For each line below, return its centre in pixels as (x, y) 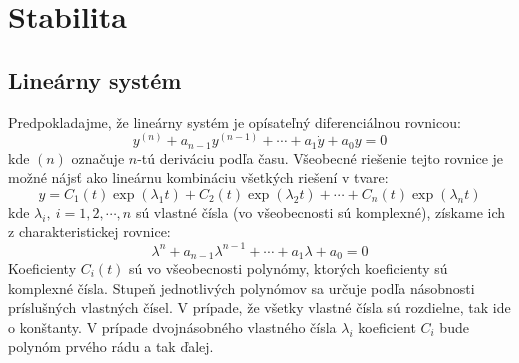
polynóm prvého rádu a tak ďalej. (111, 346)
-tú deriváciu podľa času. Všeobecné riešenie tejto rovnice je (320, 157)
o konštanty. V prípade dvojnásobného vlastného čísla (172, 326)
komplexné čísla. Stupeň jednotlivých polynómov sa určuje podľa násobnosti (241, 287)
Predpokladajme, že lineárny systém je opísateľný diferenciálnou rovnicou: (234, 121)
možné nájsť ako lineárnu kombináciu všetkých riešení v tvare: (198, 177)
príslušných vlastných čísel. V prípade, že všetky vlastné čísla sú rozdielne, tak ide (259, 307)
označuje (98, 157)
